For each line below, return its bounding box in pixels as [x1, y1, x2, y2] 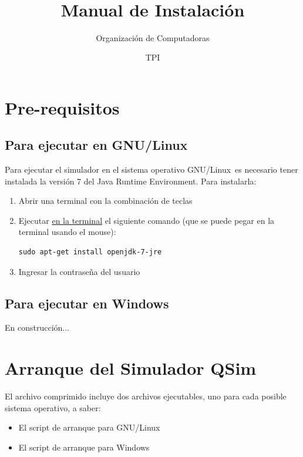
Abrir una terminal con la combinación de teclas [18, 194, 193, 207]
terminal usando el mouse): [18, 226, 116, 238]
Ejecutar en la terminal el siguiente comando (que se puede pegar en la [18, 214, 275, 226]
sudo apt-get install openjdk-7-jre [18, 248, 162, 257]
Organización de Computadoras [96, 31, 210, 43]
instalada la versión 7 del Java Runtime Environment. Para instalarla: [5, 174, 257, 187]
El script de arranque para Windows [18, 441, 150, 453]
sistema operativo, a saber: [5, 401, 101, 414]
